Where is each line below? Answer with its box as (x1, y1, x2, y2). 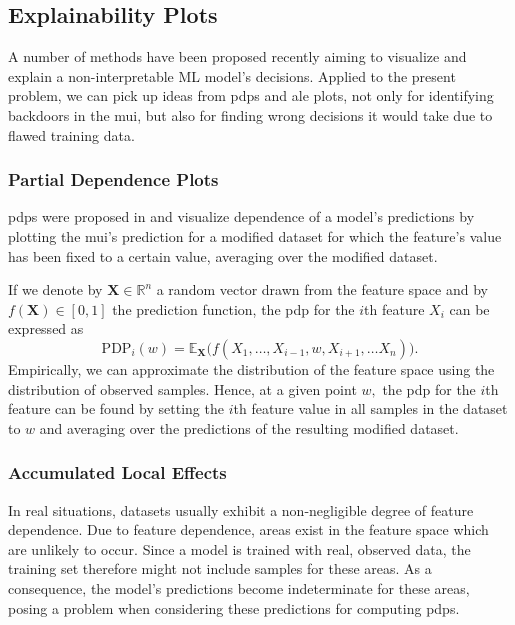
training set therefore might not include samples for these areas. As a (8, 558, 432, 579)
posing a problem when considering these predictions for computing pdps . (8, 597, 460, 618)
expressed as (8, 318, 84, 339)
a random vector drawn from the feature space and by (156, 279, 488, 300)
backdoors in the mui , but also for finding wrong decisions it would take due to (8, 104, 493, 125)
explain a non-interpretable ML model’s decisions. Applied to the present (8, 65, 456, 86)
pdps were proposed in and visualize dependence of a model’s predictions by (8, 206, 475, 227)
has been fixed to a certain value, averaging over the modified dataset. (8, 245, 438, 266)
